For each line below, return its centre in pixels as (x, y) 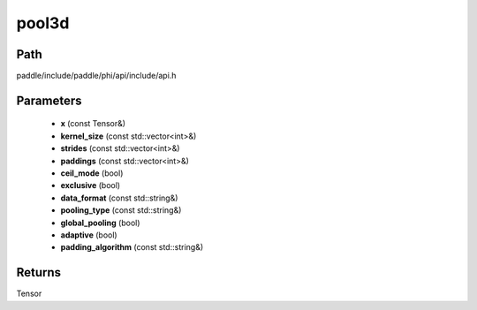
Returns (39, 272)
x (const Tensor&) (93, 124)
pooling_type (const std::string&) (121, 210)
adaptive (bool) (89, 235)
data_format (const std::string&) (119, 198)
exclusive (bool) (91, 185)
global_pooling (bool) (100, 223)
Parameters (49, 100)
